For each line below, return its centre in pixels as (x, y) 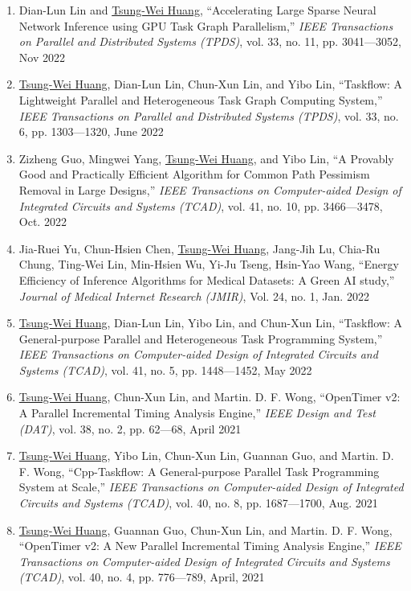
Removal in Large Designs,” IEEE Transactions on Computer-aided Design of (210, 189)
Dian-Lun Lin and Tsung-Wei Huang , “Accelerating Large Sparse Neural (197, 10)
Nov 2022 (42, 57)
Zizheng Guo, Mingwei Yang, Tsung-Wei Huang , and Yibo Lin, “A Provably (206, 158)
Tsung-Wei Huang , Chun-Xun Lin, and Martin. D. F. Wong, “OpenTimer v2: (210, 397)
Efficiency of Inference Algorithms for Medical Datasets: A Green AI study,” (207, 279)
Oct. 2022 (43, 222)
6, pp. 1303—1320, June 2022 (91, 131)
